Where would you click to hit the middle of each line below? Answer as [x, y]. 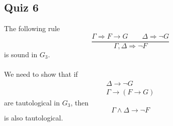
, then [79, 102]
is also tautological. [34, 118]
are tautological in [32, 102]
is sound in [21, 54]
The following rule [32, 28]
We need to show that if [41, 74]
